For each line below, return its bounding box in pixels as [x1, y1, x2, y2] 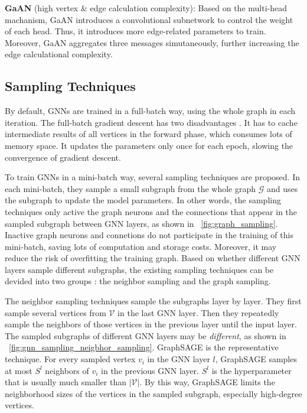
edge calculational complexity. [5, 48, 113, 60]
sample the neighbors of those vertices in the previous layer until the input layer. [5, 318, 297, 330]
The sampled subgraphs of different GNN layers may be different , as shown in [5, 329, 286, 342]
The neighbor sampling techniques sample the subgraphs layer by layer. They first [5, 295, 302, 307]
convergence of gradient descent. [5, 151, 121, 163]
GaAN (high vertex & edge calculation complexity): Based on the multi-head [5, 2, 287, 14]
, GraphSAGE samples [215, 353, 297, 365]
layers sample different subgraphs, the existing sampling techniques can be [5, 263, 274, 275]
